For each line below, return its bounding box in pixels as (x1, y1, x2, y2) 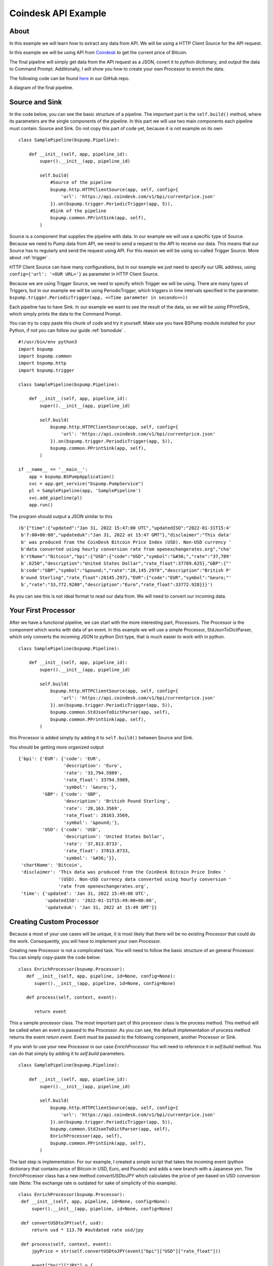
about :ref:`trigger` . (9, 255, 51, 261)
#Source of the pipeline (50, 180, 112, 185)
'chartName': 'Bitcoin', (21, 862, 83, 868)
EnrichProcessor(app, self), (50, 1133, 122, 1139)
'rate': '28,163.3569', (63, 805, 122, 811)
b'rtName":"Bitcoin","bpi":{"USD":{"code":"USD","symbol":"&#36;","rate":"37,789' (21, 553, 232, 559)
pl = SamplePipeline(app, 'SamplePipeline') (28, 488, 141, 494)
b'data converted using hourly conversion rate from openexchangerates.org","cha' (21, 546, 232, 552)
